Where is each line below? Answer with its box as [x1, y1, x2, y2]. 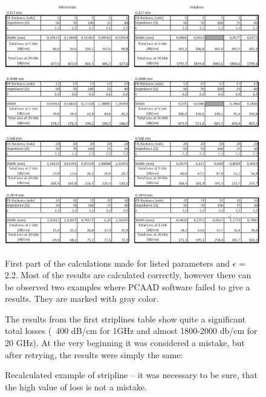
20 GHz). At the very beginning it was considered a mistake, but [5, 336, 245, 349]
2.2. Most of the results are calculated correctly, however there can [5, 269, 251, 281]
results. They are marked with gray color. [5, 292, 159, 305]
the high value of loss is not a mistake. [5, 380, 148, 393]
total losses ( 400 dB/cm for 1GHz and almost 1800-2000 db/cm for [5, 324, 258, 337]
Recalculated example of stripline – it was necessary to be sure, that [5, 369, 258, 381]
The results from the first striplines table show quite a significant [5, 312, 246, 325]
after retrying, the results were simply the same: [5, 348, 183, 361]
